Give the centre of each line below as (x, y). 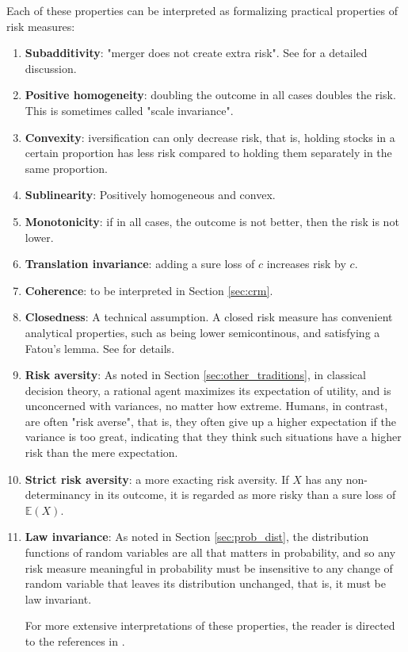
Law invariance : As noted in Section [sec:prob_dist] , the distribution (197, 537)
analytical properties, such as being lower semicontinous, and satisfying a (202, 332)
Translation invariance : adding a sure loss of (140, 264)
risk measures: (41, 26)
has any (324, 479)
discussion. (51, 68)
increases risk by (306, 264)
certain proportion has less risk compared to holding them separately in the (208, 153)
